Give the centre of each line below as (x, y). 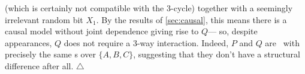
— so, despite (233, 31)
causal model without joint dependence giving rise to (102, 31)
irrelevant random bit (44, 19)
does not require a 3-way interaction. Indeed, (146, 42)
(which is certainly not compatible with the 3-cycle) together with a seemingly (149, 8)
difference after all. (39, 65)
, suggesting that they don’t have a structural (217, 54)
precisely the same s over (50, 54)
